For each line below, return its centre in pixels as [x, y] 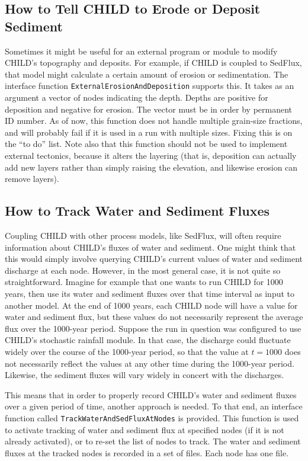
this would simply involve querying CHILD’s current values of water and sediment [154, 259]
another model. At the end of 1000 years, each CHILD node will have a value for [151, 305]
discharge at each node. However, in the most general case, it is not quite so [143, 270]
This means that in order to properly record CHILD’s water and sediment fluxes [151, 394]
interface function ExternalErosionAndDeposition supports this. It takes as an [150, 86]
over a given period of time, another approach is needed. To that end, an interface [154, 406]
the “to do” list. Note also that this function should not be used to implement [146, 144]
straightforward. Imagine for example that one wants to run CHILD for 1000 [144, 282]
